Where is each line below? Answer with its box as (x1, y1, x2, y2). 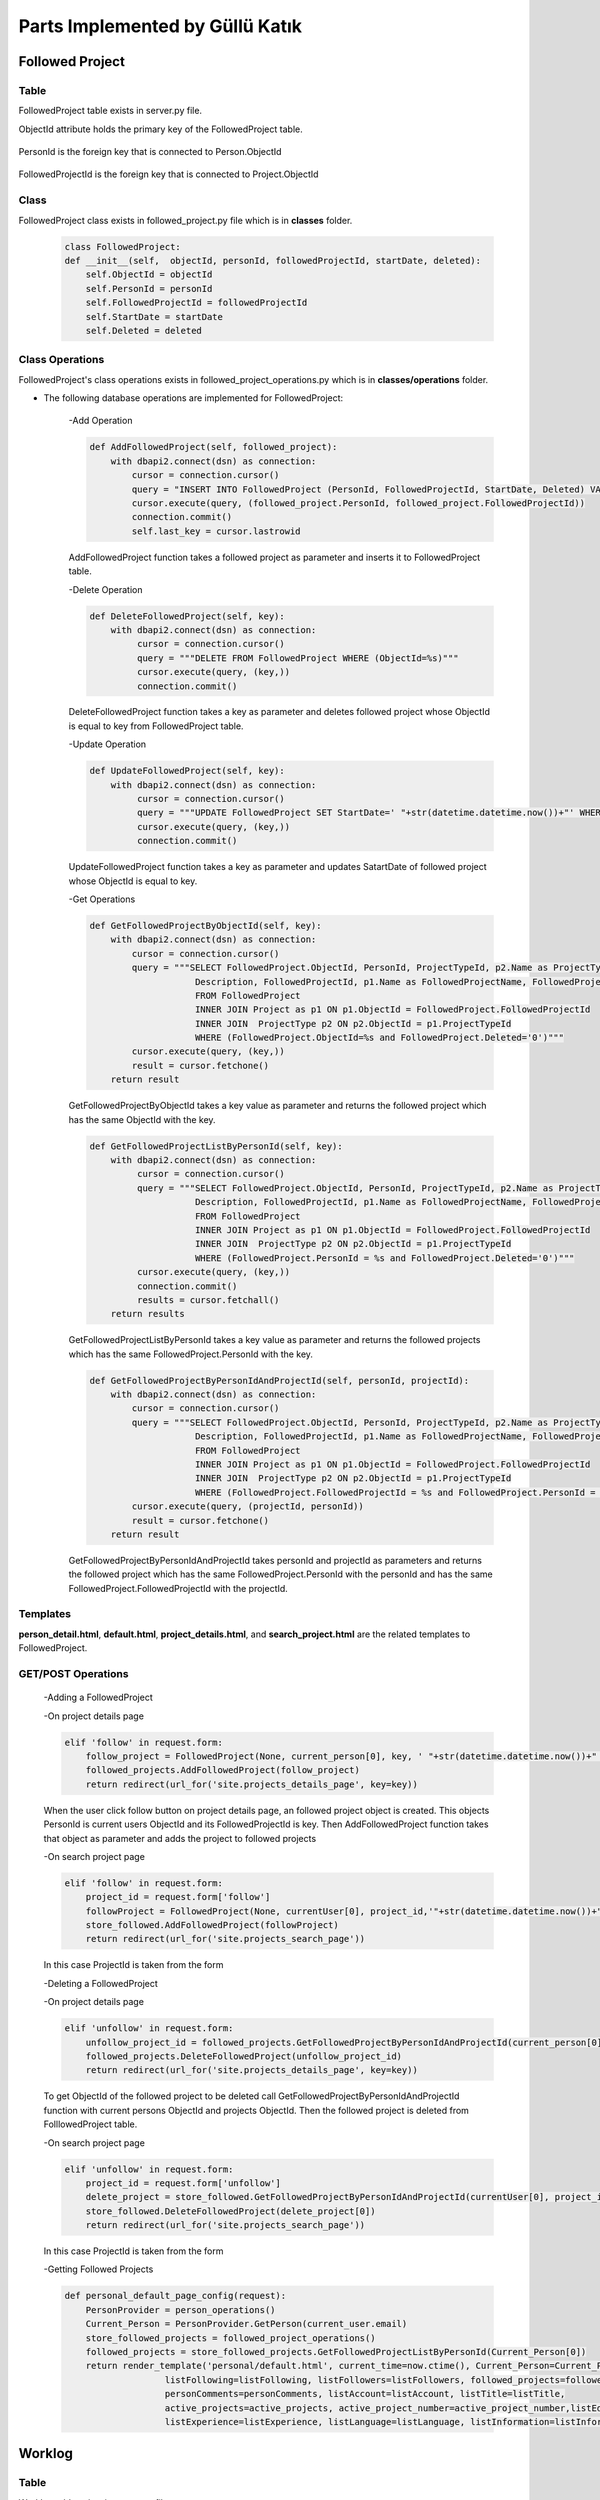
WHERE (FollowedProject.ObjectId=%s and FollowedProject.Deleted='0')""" (195, 1032, 565, 1044)
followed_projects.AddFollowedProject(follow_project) (85, 1765, 360, 1776)
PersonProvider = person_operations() (85, 2304, 276, 2315)
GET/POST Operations (18, 1667, 129, 1681)
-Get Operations (68, 893, 136, 905)
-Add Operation (68, 415, 133, 427)
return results (110, 1308, 185, 1320)
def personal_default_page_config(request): (64, 2290, 287, 2302)
